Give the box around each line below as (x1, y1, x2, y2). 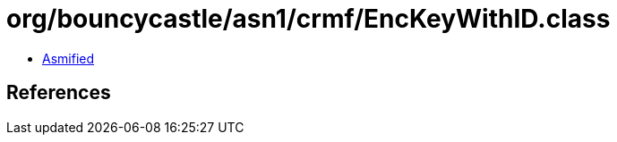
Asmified (42, 50, 95, 66)
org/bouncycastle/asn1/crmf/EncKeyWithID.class (6, 4, 611, 34)
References (6, 81, 111, 104)
